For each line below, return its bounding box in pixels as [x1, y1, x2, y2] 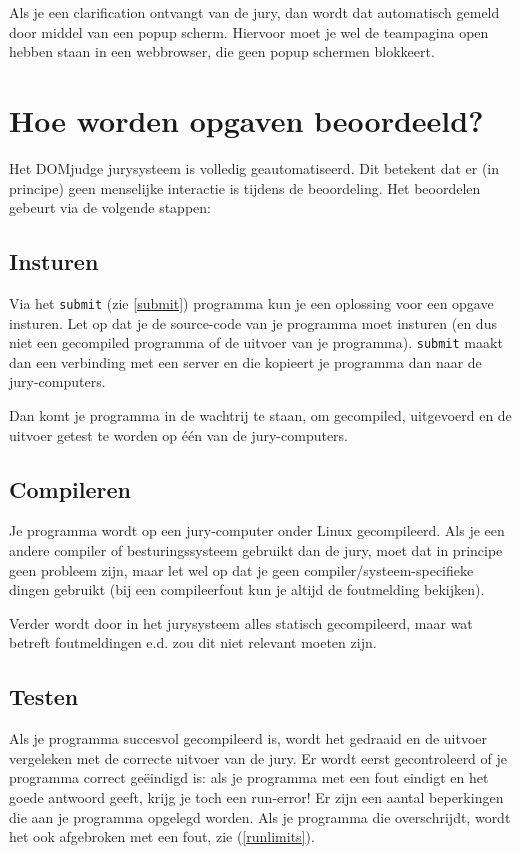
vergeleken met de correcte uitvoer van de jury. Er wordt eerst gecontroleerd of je [9, 747, 508, 768]
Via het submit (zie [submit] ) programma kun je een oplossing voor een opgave [9, 292, 494, 313]
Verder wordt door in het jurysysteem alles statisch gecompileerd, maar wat [9, 612, 473, 633]
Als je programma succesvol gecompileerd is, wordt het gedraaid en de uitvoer [9, 728, 488, 749]
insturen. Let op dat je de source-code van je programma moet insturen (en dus [9, 312, 497, 333]
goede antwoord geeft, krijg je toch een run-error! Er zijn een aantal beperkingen [9, 786, 504, 807]
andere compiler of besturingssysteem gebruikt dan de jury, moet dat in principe [9, 539, 503, 560]
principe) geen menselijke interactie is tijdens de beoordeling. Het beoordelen [9, 177, 481, 198]
